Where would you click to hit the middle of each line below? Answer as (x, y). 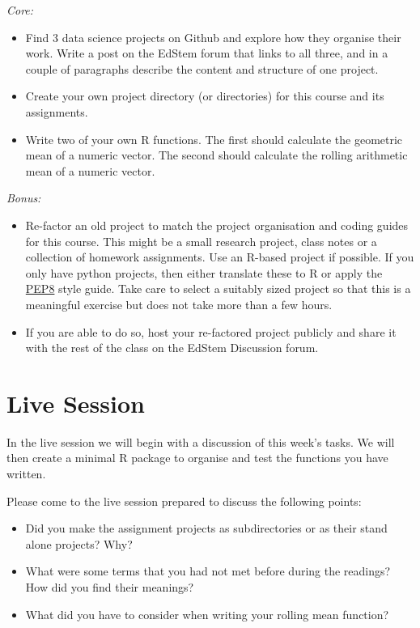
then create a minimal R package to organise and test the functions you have (197, 458)
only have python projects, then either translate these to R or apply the (204, 272)
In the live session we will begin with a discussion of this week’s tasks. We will (201, 441)
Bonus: (24, 198)
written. (26, 473)
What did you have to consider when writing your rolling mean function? (207, 614)
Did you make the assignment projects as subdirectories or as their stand (206, 528)
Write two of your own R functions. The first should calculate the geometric (214, 139)
